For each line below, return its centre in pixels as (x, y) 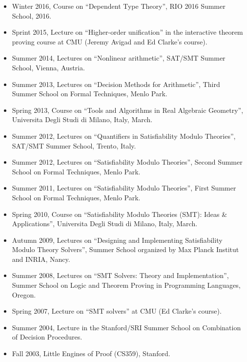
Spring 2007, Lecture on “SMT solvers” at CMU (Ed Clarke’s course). (117, 311)
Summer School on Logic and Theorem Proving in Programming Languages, (126, 285)
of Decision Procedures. (47, 337)
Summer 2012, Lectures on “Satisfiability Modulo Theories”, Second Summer (127, 162)
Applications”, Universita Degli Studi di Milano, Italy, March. (105, 224)
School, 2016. (31, 15)
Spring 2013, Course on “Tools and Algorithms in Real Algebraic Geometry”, (128, 110)
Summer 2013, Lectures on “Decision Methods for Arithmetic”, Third (116, 84)
